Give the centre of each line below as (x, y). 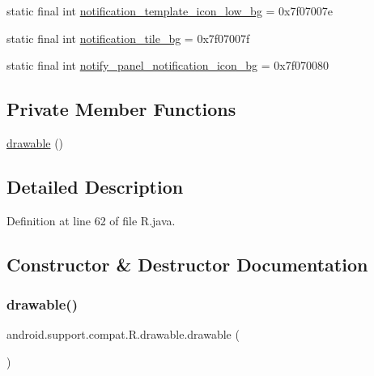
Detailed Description (95, 186)
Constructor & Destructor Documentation (187, 264)
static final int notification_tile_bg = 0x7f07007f (128, 38)
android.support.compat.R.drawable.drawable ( (123, 334)
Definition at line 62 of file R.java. (91, 220)
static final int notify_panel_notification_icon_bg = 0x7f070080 (168, 65)
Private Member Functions (121, 109)
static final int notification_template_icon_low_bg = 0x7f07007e (170, 11)
